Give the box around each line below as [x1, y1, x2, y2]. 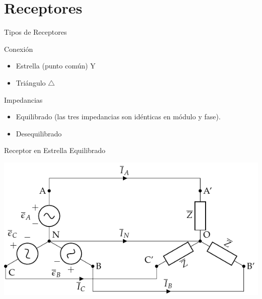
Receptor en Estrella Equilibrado [4, 145, 106, 156]
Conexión [4, 43, 33, 54]
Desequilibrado [16, 128, 62, 138]
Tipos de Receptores [4, 27, 67, 37]
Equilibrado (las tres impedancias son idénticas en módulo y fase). [16, 111, 221, 122]
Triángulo [16, 77, 46, 88]
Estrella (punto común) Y [16, 60, 96, 71]
